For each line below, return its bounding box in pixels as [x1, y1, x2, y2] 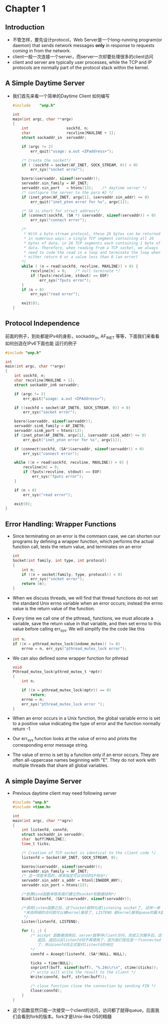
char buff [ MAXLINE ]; [21, 837, 66, 842]
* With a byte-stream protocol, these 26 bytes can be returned [23, 231, 161, 236]
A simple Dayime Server [5, 777, 82, 785]
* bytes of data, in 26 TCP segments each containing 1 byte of [23, 240, 161, 245]
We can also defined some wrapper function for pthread [12, 655, 128, 661]
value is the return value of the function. [12, 606, 95, 612]
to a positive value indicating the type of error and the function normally [12, 721, 161, 727]
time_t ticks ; [21, 842, 51, 847]
